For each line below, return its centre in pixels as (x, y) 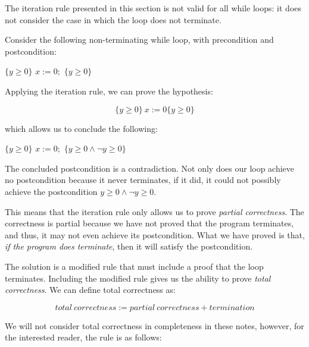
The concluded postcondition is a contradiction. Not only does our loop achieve (150, 168)
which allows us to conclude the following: (81, 128)
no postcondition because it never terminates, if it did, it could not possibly (143, 180)
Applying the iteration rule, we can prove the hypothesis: (109, 91)
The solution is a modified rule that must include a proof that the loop (134, 266)
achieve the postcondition (51, 191)
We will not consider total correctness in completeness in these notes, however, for (154, 325)
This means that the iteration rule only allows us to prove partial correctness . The (154, 211)
